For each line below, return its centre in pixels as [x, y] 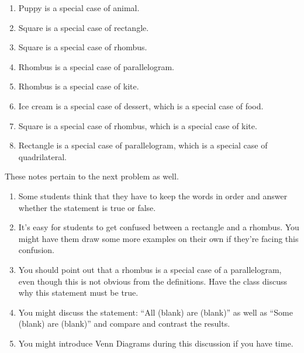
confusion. [36, 250]
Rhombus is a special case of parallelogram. [96, 66]
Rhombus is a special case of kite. [79, 86]
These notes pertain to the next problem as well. [92, 176]
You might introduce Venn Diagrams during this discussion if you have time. [156, 343]
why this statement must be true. [78, 293]
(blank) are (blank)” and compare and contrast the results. [124, 323]
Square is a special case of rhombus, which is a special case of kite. [138, 125]
